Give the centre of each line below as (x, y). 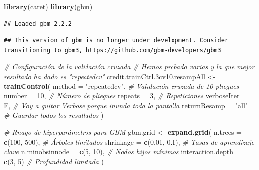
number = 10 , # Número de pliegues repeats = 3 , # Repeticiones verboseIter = (126, 96)
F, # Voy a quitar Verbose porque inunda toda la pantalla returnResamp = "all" (126, 105)
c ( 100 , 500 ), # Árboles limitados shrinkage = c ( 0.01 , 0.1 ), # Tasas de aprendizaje (129, 141)
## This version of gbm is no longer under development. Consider (116, 41)
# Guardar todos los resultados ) (54, 115)
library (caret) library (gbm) (48, 6)
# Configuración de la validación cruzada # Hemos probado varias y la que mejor (129, 66)
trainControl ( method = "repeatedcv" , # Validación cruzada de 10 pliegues (122, 86)
